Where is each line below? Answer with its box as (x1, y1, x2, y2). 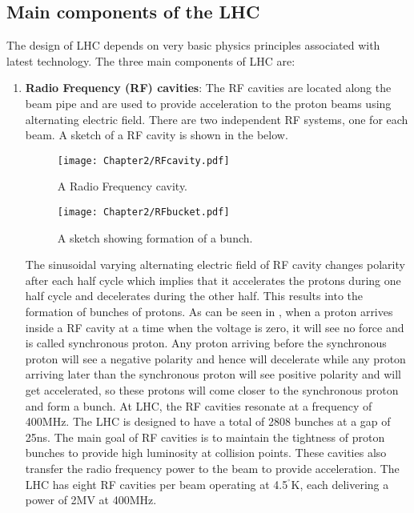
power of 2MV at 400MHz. (25, 491, 157, 508)
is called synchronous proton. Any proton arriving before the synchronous (25, 335, 387, 351)
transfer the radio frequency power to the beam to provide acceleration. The (25, 459, 400, 476)
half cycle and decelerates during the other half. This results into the (25, 287, 364, 304)
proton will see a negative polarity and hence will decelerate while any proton (25, 350, 406, 367)
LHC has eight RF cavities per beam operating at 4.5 (25, 475, 288, 492)
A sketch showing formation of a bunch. (57, 229, 253, 246)
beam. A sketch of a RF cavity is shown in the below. (25, 126, 288, 143)
